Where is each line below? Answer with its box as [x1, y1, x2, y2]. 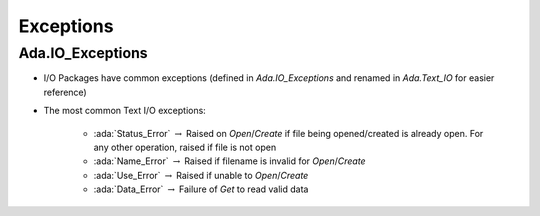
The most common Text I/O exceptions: [43, 105, 207, 117]
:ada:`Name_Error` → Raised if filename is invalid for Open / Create [93, 155, 366, 167]
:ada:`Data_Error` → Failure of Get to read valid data [93, 183, 309, 195]
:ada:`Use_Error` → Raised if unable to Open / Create [93, 169, 309, 181]
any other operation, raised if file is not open [93, 141, 277, 153]
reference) [43, 86, 87, 98]
